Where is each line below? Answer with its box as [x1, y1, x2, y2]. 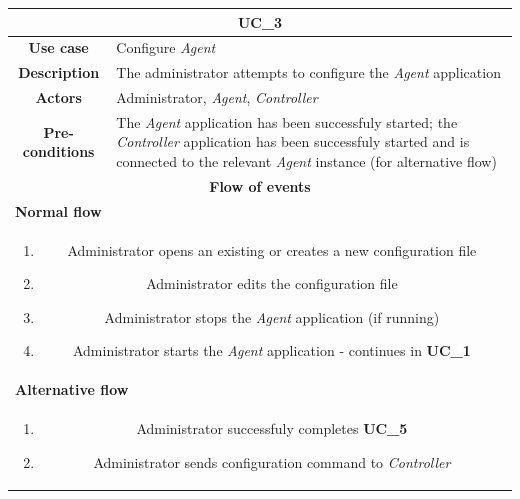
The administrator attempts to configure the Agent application [116, 62, 501, 83]
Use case [28, 37, 89, 58]
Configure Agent [116, 37, 216, 58]
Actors [35, 87, 82, 108]
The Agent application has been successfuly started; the [116, 111, 458, 132]
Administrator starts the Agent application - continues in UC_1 [72, 340, 471, 361]
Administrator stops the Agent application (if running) [104, 306, 440, 327]
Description [18, 62, 100, 83]
